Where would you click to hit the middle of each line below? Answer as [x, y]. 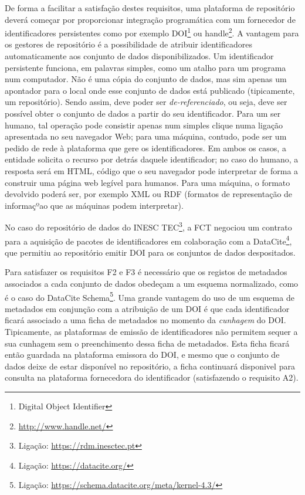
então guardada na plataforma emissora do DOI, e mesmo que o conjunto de [142, 355]
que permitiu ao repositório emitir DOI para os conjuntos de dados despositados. [150, 252]
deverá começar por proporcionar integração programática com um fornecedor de [150, 19]
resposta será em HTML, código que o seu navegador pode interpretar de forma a [152, 170]
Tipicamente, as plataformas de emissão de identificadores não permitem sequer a [151, 332]
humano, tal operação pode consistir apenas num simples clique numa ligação [144, 125]
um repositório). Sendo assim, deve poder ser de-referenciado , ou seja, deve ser [146, 102]
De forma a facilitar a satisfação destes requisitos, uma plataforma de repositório [150, 8]
